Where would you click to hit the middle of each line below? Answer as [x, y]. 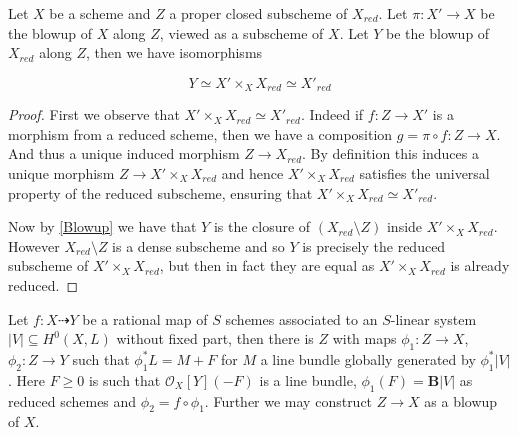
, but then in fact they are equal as [267, 265]
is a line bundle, [308, 379]
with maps [364, 338]
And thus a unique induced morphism [124, 153]
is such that [124, 379]
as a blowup [461, 400]
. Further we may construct [288, 400]
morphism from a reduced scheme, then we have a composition [200, 133]
